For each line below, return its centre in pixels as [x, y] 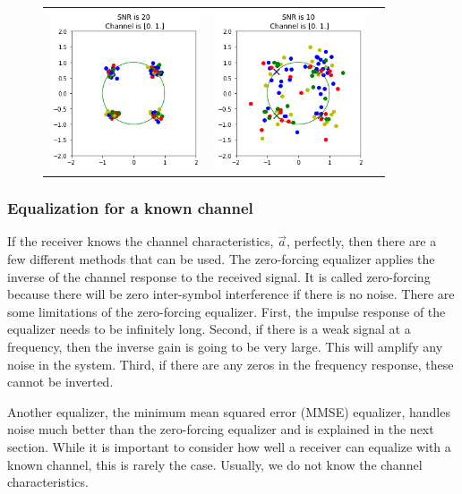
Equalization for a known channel [130, 208]
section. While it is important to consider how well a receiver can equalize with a [229, 446]
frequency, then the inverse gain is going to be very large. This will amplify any [225, 346]
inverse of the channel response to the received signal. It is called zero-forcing [219, 276]
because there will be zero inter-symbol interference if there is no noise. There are [231, 294]
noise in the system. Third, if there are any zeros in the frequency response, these [231, 364]
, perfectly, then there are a [361, 241]
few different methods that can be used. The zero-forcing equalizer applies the [221, 259]
